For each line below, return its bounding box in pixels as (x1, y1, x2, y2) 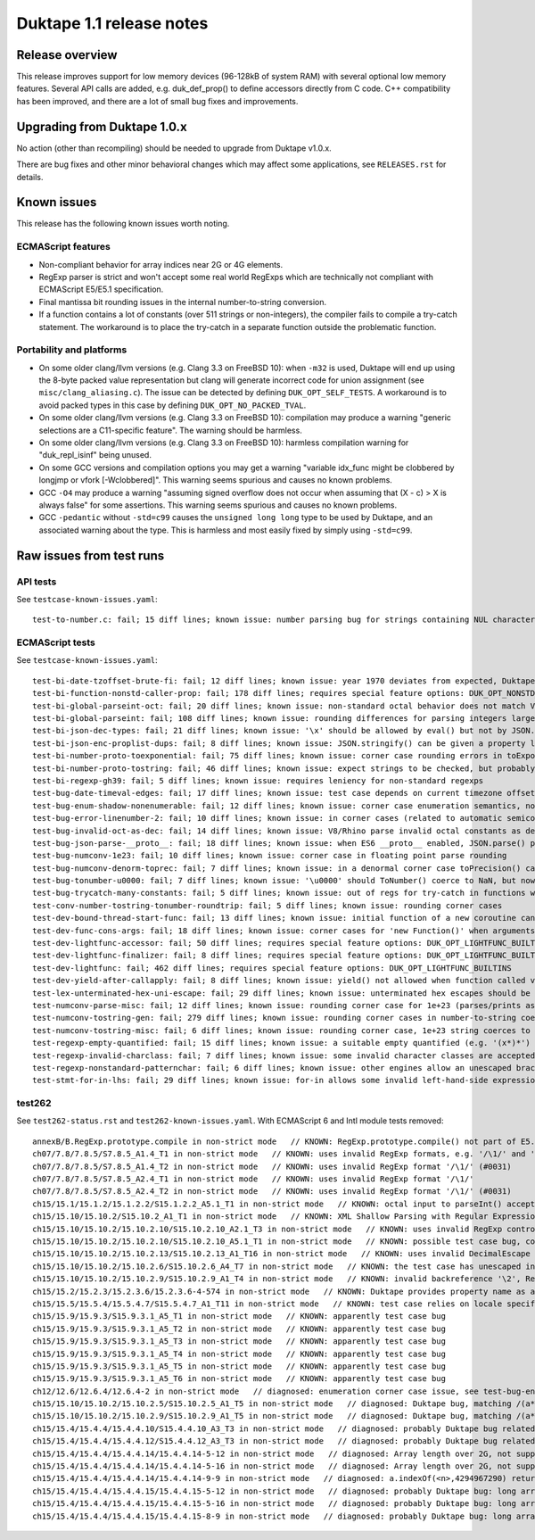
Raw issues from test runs (16, 548, 165, 563)
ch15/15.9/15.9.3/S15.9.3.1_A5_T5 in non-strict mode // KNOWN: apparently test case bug (32, 1361, 446, 1371)
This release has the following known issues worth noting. (16, 219, 230, 229)
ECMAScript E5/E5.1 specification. (38, 284, 164, 294)
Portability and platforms (16, 344, 128, 356)
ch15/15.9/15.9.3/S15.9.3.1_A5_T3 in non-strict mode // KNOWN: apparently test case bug (32, 1337, 446, 1346)
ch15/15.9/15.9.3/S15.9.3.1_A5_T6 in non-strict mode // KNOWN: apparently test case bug (32, 1374, 446, 1384)
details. (16, 171, 44, 182)
